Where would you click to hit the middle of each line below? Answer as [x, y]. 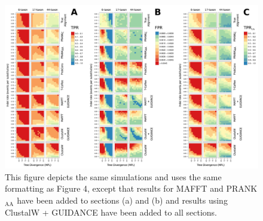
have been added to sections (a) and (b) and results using [122, 200]
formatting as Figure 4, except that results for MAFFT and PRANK [131, 188]
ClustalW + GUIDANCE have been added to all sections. [111, 212]
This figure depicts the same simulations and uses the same [113, 176]
